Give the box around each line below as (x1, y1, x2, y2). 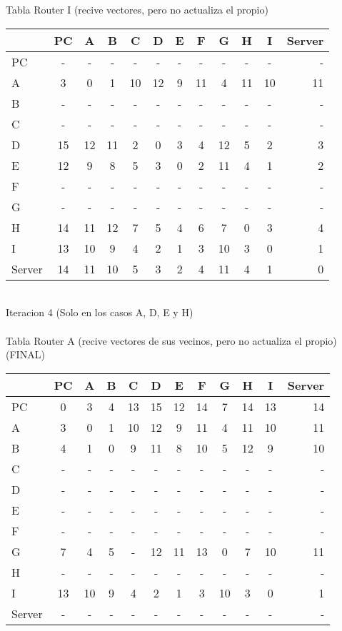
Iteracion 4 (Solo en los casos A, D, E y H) (6, 305, 193, 320)
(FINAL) (6, 347, 45, 362)
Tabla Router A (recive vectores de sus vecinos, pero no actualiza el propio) (6, 333, 337, 348)
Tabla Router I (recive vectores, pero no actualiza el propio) (6, 2, 268, 17)
